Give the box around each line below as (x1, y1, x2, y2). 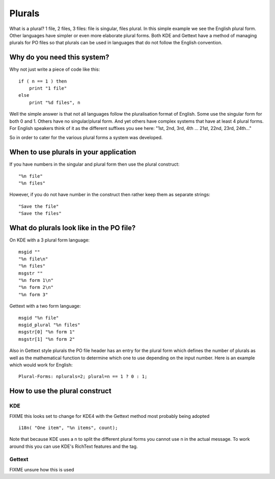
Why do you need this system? (9, 53, 109, 62)
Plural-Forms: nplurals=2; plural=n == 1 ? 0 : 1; (18, 374, 148, 380)
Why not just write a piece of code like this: (9, 66, 100, 72)
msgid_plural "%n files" (18, 322, 80, 328)
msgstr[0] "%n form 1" (18, 329, 75, 335)
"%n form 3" (18, 291, 48, 298)
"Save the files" (18, 210, 62, 217)
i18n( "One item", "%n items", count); (18, 424, 118, 431)
